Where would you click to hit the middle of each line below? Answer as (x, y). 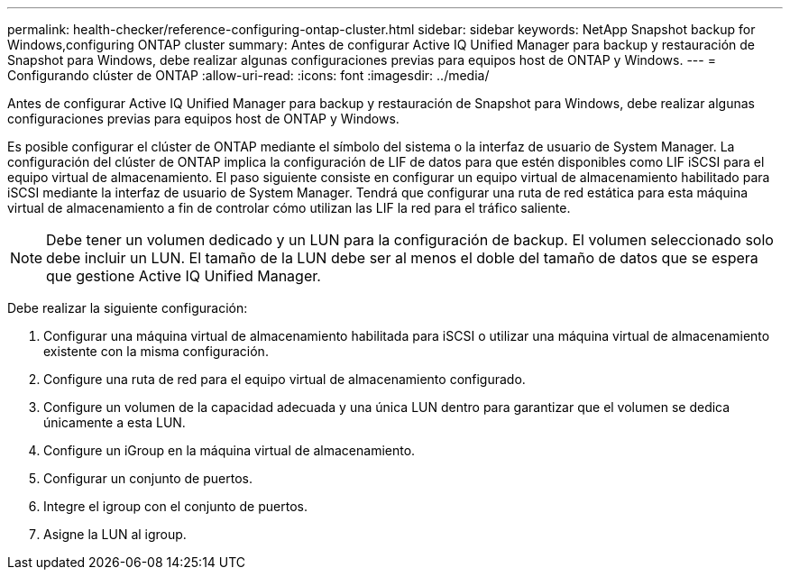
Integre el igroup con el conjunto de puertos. (175, 506)
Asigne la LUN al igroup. (115, 534)
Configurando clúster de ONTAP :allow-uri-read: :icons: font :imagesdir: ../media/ (248, 75)
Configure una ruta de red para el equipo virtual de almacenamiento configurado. (285, 379)
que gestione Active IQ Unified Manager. (184, 276)
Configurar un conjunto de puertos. (148, 478)
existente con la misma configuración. (156, 351)
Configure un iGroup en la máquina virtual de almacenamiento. (230, 450)
